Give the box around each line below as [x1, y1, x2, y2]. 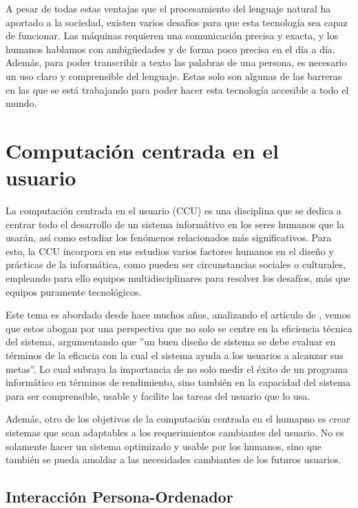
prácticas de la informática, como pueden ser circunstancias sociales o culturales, [6, 257, 346, 272]
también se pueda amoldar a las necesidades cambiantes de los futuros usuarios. [6, 452, 341, 467]
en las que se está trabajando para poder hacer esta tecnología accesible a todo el [6, 82, 349, 96]
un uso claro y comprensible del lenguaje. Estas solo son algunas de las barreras [6, 68, 342, 83]
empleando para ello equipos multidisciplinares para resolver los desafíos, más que [6, 271, 350, 285]
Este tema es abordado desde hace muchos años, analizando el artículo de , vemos [6, 307, 351, 322]
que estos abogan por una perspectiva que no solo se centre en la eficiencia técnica [6, 321, 352, 335]
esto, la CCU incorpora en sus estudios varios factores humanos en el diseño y [6, 243, 334, 258]
